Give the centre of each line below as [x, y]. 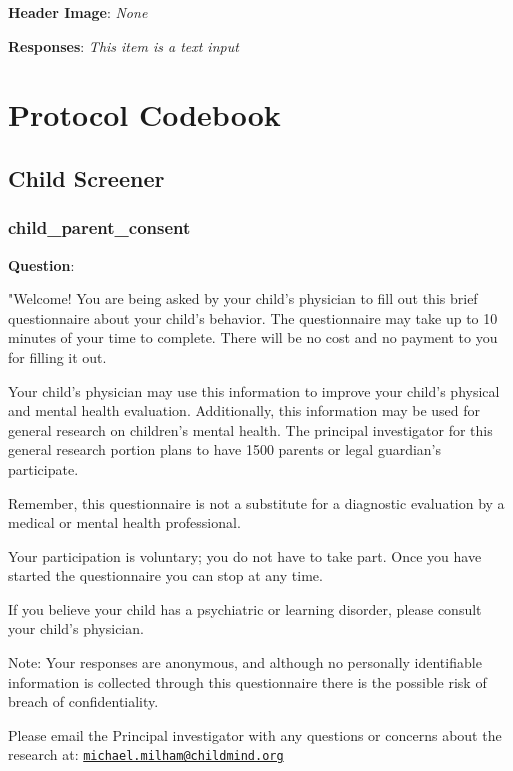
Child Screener [86, 177]
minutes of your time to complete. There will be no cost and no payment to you [253, 337]
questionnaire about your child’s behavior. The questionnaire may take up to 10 [253, 317]
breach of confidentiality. [83, 701]
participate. [43, 468]
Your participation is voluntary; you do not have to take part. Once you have [245, 555]
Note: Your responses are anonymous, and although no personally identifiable [245, 662]
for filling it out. [57, 356]
